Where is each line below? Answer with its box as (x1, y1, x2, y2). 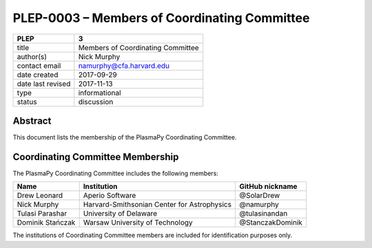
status (17, 97, 37, 106)
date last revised (17, 79, 71, 89)
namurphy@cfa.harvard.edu (78, 60, 170, 70)
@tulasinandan (238, 209, 288, 218)
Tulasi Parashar (17, 209, 68, 218)
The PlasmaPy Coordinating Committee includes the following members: (12, 169, 218, 177)
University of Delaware (83, 209, 158, 218)
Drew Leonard (17, 191, 63, 201)
